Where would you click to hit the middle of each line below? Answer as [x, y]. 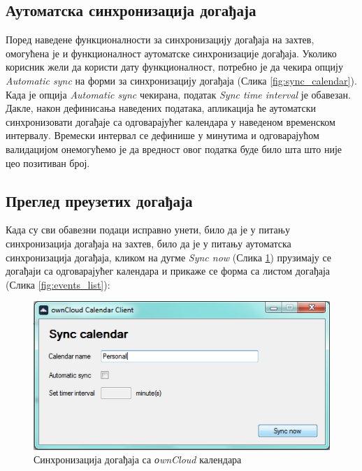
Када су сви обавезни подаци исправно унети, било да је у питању [148, 230]
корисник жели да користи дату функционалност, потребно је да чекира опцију [174, 67]
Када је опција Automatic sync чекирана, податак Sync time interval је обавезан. [178, 94]
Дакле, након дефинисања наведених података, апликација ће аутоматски [161, 108]
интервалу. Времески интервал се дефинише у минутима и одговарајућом [162, 135]
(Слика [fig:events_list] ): [58, 284]
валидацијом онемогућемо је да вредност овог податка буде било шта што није [174, 148]
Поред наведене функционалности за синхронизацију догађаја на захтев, [160, 39]
